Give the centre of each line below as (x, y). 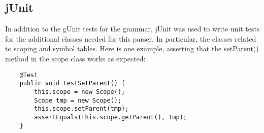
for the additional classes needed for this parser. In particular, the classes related (131, 38)
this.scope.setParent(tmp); (81, 109)
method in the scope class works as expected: (75, 58)
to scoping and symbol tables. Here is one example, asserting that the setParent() (132, 48)
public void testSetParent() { (72, 84)
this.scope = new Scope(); (80, 92)
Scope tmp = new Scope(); (78, 100)
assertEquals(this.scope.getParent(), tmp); (110, 117)
